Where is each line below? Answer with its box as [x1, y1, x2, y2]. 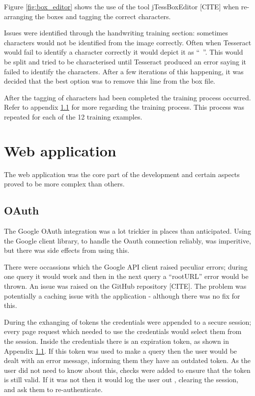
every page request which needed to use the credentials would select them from [4, 326, 242, 336]
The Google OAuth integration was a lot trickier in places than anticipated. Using [4, 226, 251, 236]
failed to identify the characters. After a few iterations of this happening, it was [4, 66, 244, 76]
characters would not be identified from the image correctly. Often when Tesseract [4, 37, 252, 47]
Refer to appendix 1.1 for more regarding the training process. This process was [4, 102, 245, 112]
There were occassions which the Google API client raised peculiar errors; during [4, 261, 248, 272]
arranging [4, 11, 33, 21]
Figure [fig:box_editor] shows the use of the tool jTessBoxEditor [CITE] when [4, 1, 239, 11]
